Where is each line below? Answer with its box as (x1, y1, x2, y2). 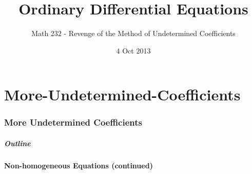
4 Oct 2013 (116, 45, 151, 56)
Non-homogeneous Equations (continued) (4, 160, 153, 170)
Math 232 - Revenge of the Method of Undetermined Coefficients (31, 28, 236, 39)
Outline (4, 137, 31, 148)
